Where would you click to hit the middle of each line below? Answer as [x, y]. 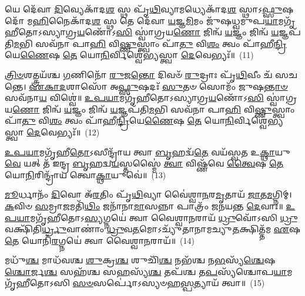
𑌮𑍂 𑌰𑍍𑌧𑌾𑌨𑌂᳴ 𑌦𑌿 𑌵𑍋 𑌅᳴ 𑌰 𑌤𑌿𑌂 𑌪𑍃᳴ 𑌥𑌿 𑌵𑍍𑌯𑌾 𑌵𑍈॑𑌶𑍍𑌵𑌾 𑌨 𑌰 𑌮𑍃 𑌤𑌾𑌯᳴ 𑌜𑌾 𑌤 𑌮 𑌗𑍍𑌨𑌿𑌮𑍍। [148, 194]
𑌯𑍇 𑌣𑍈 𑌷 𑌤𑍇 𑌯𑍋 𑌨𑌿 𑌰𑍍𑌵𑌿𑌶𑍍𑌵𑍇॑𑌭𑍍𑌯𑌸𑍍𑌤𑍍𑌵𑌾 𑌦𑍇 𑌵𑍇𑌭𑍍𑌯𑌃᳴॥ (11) [129, 55]
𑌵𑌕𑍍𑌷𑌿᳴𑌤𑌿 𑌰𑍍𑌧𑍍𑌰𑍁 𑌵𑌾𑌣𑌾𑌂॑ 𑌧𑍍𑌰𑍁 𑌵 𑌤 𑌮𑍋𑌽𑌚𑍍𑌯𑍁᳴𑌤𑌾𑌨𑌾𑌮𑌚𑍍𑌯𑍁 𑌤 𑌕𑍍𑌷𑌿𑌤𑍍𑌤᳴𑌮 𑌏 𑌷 [153, 229]
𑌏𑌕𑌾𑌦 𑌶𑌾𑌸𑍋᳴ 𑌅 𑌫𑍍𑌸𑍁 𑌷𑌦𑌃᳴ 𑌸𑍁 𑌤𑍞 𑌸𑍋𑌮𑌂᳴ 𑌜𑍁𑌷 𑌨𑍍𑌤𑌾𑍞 [158, 86]
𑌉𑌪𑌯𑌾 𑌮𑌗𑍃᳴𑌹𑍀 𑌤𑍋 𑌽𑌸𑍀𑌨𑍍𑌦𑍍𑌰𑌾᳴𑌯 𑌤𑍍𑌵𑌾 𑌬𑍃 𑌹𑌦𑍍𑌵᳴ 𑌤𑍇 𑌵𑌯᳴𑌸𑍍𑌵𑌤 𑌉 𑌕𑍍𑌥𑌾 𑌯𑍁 [148, 152]
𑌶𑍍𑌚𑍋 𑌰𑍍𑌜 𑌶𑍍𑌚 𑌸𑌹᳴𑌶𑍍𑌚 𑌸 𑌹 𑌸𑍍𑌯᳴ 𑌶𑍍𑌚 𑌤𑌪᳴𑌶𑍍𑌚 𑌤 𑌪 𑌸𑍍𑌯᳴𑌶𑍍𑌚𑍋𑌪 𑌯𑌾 [146, 271]
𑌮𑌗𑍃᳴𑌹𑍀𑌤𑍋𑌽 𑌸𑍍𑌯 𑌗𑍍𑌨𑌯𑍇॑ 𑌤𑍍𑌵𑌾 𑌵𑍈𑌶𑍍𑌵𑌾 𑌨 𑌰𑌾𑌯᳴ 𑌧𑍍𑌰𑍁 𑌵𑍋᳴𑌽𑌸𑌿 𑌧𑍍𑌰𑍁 [164, 217]
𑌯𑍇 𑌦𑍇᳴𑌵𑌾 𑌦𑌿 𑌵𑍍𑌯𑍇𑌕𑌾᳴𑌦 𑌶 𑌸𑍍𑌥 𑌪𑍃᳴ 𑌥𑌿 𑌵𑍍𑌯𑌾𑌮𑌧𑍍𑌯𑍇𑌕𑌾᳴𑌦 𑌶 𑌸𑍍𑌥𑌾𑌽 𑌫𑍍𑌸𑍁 [144, 9]
